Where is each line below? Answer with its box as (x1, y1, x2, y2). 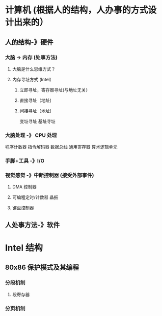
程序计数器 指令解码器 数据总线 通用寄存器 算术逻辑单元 (5, 144, 118, 150)
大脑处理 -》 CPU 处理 (5, 131, 57, 138)
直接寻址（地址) (19, 97, 52, 103)
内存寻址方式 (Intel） (12, 76, 54, 82)
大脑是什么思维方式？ (12, 66, 55, 72)
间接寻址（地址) (19, 108, 52, 114)
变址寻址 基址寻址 (19, 118, 55, 124)
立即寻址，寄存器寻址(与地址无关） (19, 87, 90, 93)
